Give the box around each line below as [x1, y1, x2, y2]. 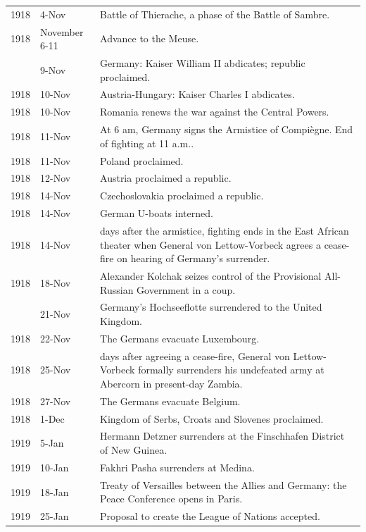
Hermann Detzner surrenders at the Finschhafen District [100, 428, 345, 443]
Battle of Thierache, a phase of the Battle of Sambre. [100, 6, 330, 21]
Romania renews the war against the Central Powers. [100, 104, 329, 119]
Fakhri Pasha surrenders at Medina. [100, 459, 255, 474]
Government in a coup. [137, 282, 236, 297]
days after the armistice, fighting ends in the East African [100, 223, 349, 237]
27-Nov [40, 393, 71, 408]
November [40, 24, 84, 39]
